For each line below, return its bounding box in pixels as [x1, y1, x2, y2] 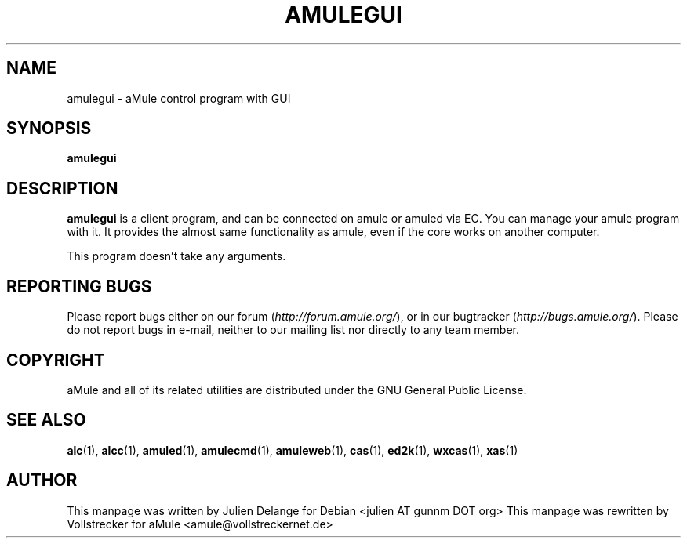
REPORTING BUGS [6, 276, 152, 296]
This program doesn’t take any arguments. [67, 249, 286, 263]
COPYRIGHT [6, 350, 105, 370]
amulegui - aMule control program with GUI [67, 91, 291, 105]
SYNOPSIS [6, 118, 92, 139]
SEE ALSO [6, 410, 86, 430]
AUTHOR [6, 470, 78, 491]
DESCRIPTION [6, 178, 118, 198]
